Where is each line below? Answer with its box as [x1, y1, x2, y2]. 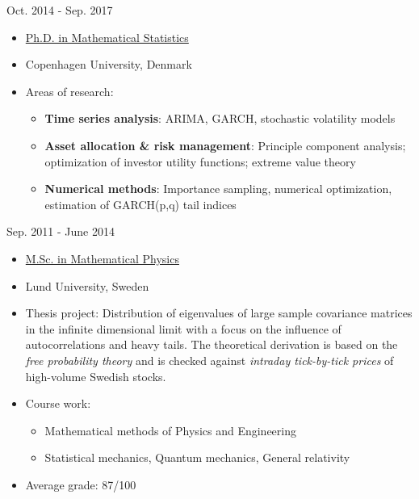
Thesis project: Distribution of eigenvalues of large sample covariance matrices [25, 304, 413, 321]
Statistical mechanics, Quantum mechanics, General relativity [44, 449, 350, 466]
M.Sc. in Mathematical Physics [25, 249, 179, 266]
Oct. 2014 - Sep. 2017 [6, 2, 113, 18]
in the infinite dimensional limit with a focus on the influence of [25, 320, 341, 337]
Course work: [25, 395, 91, 412]
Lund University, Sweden [25, 277, 149, 294]
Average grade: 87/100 [25, 476, 136, 493]
